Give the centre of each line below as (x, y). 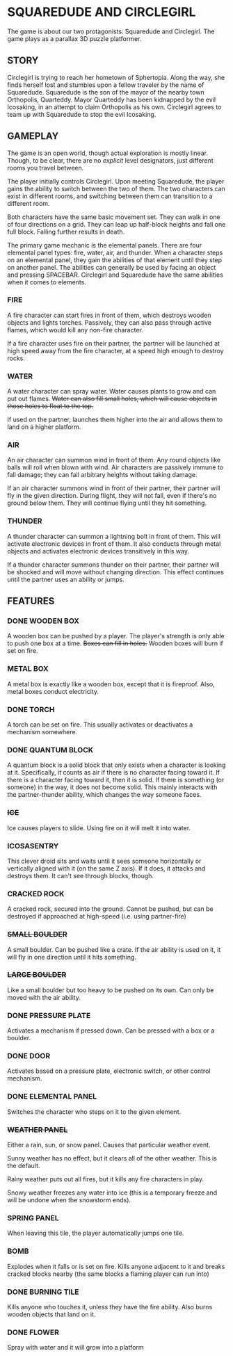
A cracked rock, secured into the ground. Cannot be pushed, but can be (110, 909)
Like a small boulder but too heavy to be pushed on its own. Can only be (111, 990)
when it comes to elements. (47, 282)
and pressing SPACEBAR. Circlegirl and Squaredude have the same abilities (115, 275)
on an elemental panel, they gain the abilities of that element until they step (115, 260)
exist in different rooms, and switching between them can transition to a (110, 196)
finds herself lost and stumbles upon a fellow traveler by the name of (106, 85)
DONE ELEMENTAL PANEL (52, 1097)
